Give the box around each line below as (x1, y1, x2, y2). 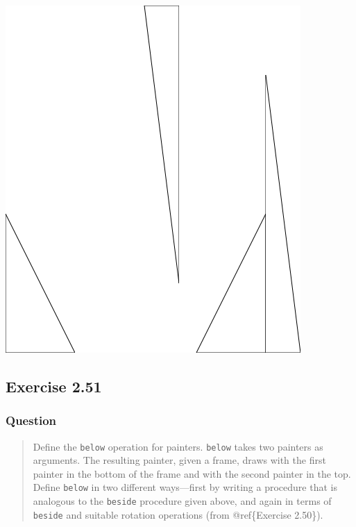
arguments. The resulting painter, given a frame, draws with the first (33, 453, 326, 467)
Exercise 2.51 (6, 375, 102, 396)
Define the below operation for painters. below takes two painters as (33, 439, 323, 453)
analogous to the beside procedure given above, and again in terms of (33, 494, 332, 508)
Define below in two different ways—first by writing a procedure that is (33, 480, 337, 494)
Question (6, 412, 57, 429)
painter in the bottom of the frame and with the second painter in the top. (33, 466, 351, 480)
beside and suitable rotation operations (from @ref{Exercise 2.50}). (33, 507, 323, 521)
